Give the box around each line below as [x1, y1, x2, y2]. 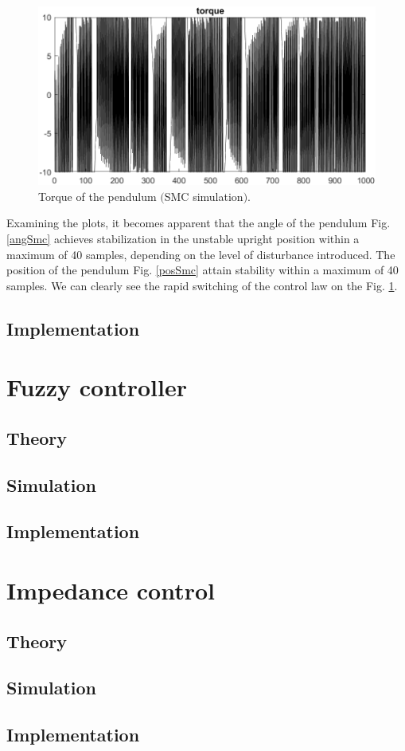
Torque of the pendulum [38, 187, 157, 204]
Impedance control [6, 574, 216, 607]
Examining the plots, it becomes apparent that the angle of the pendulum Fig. [6, 214, 391, 231]
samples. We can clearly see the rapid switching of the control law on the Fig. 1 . [6, 277, 398, 293]
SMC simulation [164, 187, 243, 204]
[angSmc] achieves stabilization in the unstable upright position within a [6, 230, 360, 246]
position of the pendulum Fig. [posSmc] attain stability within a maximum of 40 [6, 261, 399, 278]
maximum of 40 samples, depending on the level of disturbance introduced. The [6, 246, 395, 262]
